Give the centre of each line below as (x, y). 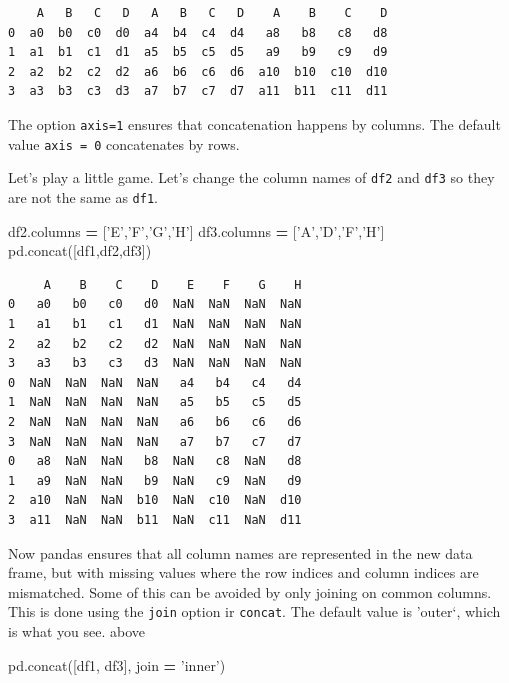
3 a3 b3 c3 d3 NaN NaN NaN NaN (155, 363)
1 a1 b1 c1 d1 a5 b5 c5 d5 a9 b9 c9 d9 (198, 52)
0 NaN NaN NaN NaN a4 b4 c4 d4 (155, 382)
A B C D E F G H (172, 284)
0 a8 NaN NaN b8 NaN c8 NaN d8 (155, 461)
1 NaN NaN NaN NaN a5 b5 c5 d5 (155, 402)
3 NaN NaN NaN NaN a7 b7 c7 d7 (155, 441)
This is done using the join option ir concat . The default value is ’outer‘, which (254, 611)
